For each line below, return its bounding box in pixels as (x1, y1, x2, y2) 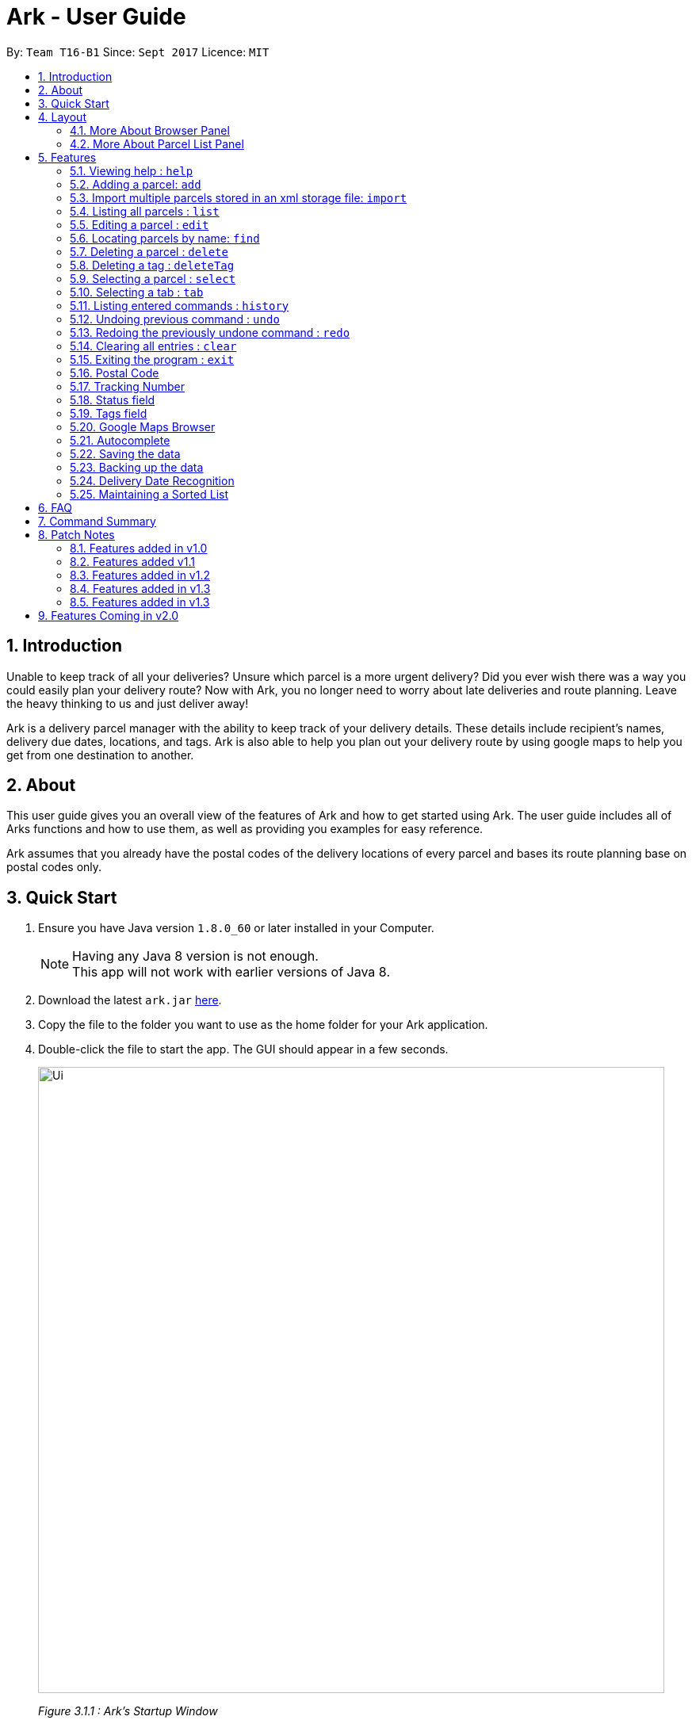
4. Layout (38, 109, 86, 124)
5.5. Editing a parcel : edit (70, 217, 209, 231)
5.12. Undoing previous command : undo (70, 312, 280, 326)
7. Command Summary (38, 514, 156, 528)
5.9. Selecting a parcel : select (70, 271, 236, 285)
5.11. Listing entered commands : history (70, 298, 289, 312)
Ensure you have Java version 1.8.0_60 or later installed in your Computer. (38, 921, 434, 935)
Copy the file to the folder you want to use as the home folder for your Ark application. (38, 1018, 488, 1032)
